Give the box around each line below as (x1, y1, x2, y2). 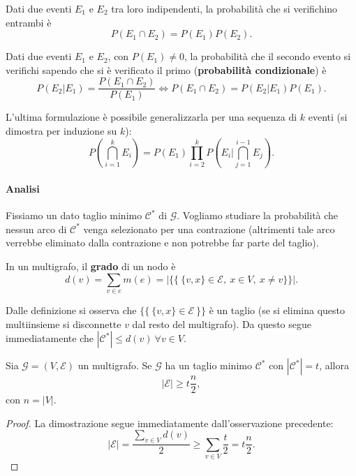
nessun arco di (6, 221, 67, 236)
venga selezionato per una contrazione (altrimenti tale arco (83, 221, 335, 236)
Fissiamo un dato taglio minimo (6, 208, 142, 223)
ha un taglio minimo (165, 358, 252, 373)
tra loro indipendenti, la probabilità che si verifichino (111, 1, 338, 15)
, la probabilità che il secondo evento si (184, 49, 351, 64)
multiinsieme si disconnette (6, 316, 121, 331)
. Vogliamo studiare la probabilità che (177, 208, 339, 223)
